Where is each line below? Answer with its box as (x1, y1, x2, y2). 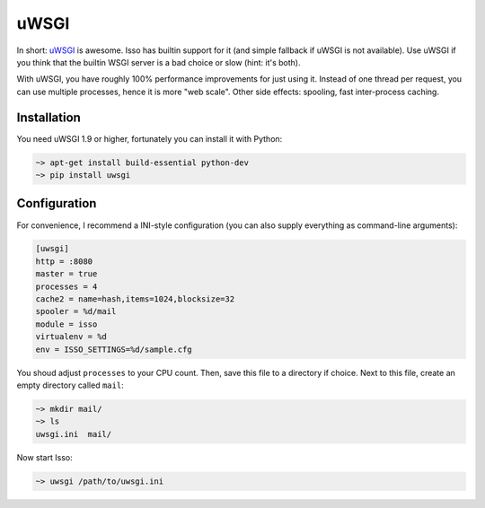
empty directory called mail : (16, 380, 125, 390)
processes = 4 (35, 281, 98, 292)
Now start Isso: (16, 451, 73, 462)
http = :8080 (35, 256, 93, 267)
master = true (35, 269, 98, 279)
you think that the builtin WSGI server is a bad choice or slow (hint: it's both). (16, 57, 301, 67)
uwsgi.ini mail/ (35, 429, 112, 439)
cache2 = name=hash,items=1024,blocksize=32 (35, 294, 235, 304)
